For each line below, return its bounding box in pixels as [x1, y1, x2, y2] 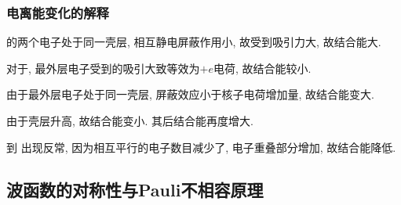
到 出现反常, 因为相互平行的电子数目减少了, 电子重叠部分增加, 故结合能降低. [6, 138, 396, 155]
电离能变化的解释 [6, 2, 109, 22]
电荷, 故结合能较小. [213, 59, 312, 76]
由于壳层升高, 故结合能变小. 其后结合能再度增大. [6, 113, 253, 128]
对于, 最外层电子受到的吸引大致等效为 [6, 59, 200, 76]
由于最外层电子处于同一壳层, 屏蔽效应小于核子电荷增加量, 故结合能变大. [6, 86, 374, 102]
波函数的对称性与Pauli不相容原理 [6, 177, 264, 201]
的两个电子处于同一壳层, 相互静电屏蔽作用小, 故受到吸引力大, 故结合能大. [6, 34, 381, 50]
